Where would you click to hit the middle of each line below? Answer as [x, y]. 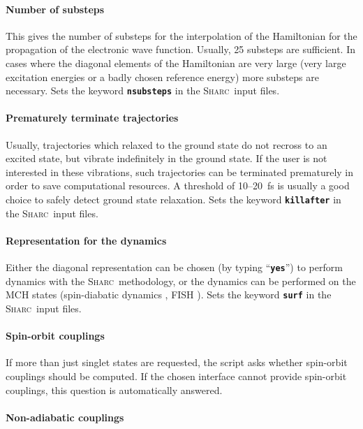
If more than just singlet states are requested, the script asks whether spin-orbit [177, 362]
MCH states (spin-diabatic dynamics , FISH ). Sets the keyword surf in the [169, 295]
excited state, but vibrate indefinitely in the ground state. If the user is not [166, 158]
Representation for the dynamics [86, 240]
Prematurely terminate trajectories [92, 118]
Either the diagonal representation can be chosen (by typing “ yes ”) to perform [174, 267]
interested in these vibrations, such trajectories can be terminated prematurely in [180, 172]
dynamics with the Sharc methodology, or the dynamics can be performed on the [181, 281]
